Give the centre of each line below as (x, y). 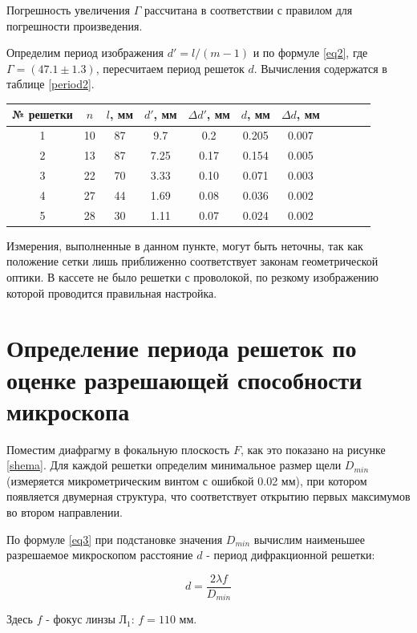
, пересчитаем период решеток (170, 68)
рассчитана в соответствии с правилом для (248, 10)
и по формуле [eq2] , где (310, 53)
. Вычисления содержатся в (320, 68)
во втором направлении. (65, 512)
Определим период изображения (85, 53)
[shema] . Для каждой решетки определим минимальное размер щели (174, 465)
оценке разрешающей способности (184, 379)
